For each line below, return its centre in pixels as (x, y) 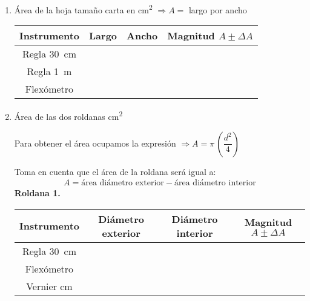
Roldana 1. (37, 193)
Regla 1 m (49, 71)
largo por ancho (218, 9)
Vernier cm (49, 286)
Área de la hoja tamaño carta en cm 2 (83, 9)
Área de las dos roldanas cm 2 (68, 115)
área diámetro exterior (123, 183)
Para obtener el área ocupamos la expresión (95, 143)
